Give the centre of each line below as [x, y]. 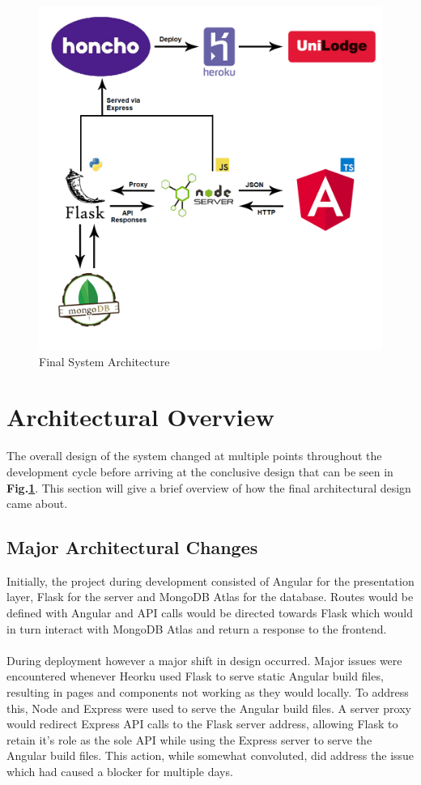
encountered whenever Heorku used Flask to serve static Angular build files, [195, 676]
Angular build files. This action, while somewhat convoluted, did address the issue [210, 755]
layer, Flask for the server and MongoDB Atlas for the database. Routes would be [210, 597]
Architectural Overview [140, 417]
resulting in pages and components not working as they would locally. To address [208, 692]
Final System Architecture [104, 361]
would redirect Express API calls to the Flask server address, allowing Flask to [202, 724]
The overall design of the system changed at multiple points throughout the [194, 456]
